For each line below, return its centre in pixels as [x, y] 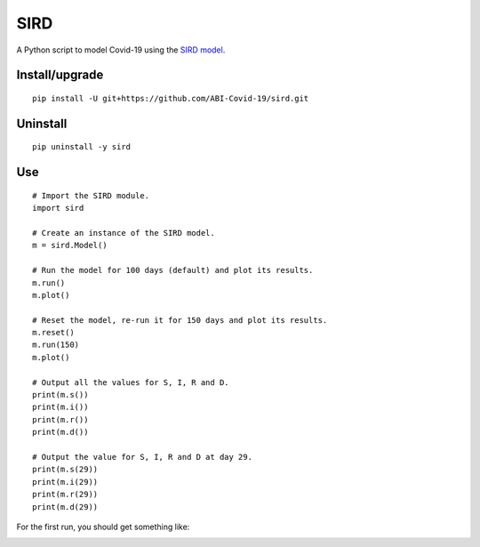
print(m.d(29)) [65, 507]
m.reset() [53, 333]
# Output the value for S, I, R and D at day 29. [143, 457]
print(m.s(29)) [65, 470]
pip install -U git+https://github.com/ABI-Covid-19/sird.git [171, 98]
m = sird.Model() [70, 245]
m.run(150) [56, 345]
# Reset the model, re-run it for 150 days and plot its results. [180, 320]
